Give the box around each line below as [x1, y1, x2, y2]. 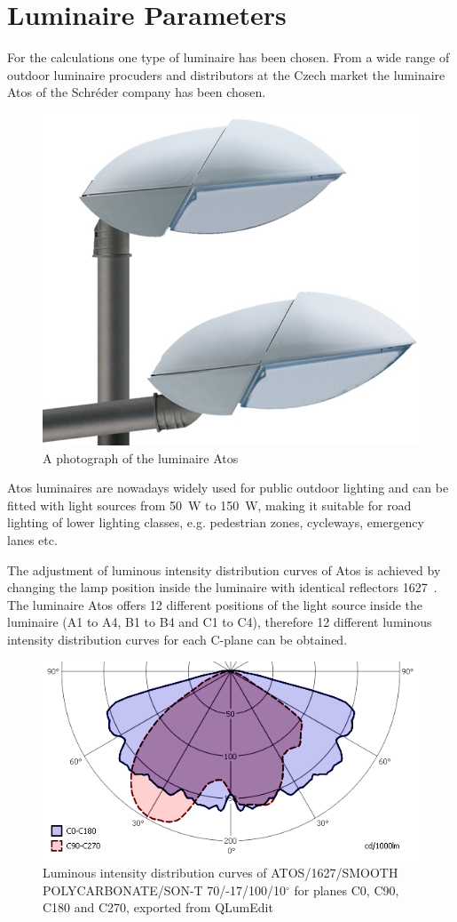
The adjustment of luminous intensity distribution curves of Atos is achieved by [7, 560, 441, 579]
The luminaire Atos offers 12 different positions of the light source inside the [7, 595, 423, 613]
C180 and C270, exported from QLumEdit [43, 898, 273, 917]
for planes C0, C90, [294, 880, 399, 899]
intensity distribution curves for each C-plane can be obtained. [7, 629, 348, 648]
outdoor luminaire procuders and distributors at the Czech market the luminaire [7, 65, 445, 84]
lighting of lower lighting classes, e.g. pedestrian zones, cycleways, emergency [7, 513, 424, 532]
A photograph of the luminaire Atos [43, 448, 239, 467]
